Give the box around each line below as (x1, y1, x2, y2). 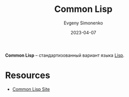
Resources (5, 70, 51, 81)
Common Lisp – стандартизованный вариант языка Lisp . (5, 52, 125, 58)
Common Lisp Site (12, 86, 50, 92)
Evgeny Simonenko (64, 20, 103, 26)
